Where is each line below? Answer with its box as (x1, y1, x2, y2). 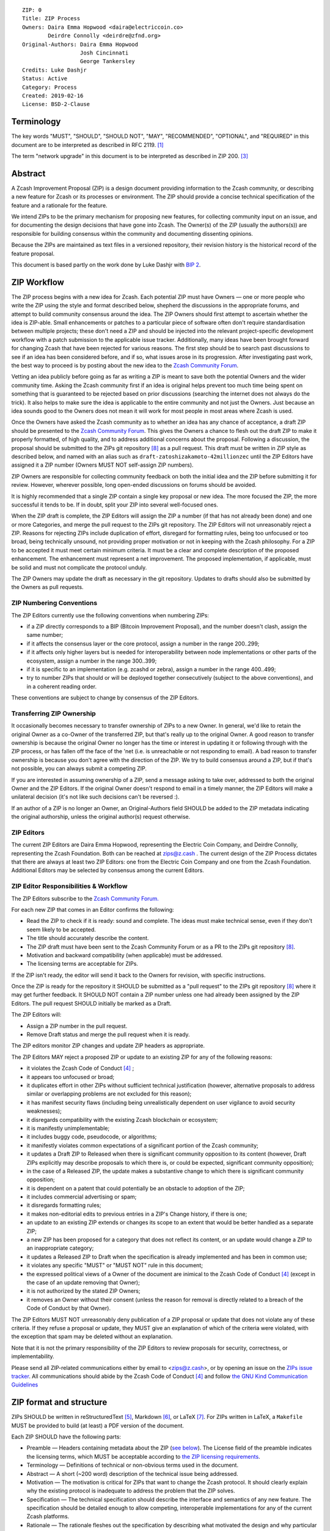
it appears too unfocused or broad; (26, 1073, 115, 1080)
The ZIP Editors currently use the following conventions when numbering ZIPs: (11, 611, 209, 619)
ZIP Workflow (11, 277, 64, 287)
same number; (26, 631, 64, 639)
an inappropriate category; (26, 1244, 94, 1252)
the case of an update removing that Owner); (26, 1279, 140, 1286)
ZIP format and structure (11, 1397, 108, 1408)
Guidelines (11, 1381, 38, 1388)
